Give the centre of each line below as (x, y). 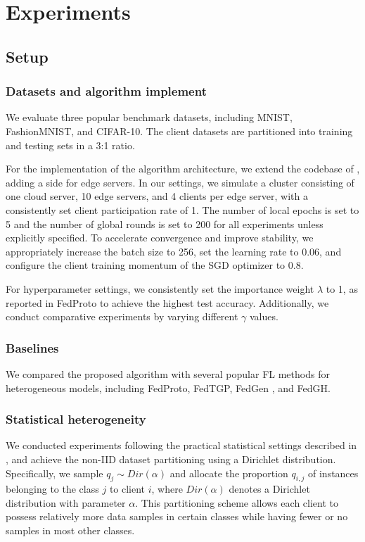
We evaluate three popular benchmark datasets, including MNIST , (149, 117)
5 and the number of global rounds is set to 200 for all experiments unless (165, 223)
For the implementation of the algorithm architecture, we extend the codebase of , (183, 169)
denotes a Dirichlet (269, 489)
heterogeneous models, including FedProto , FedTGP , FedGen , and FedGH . (168, 387)
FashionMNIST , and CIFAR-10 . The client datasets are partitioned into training (179, 131)
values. (264, 316)
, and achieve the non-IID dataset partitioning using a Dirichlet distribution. (171, 459)
